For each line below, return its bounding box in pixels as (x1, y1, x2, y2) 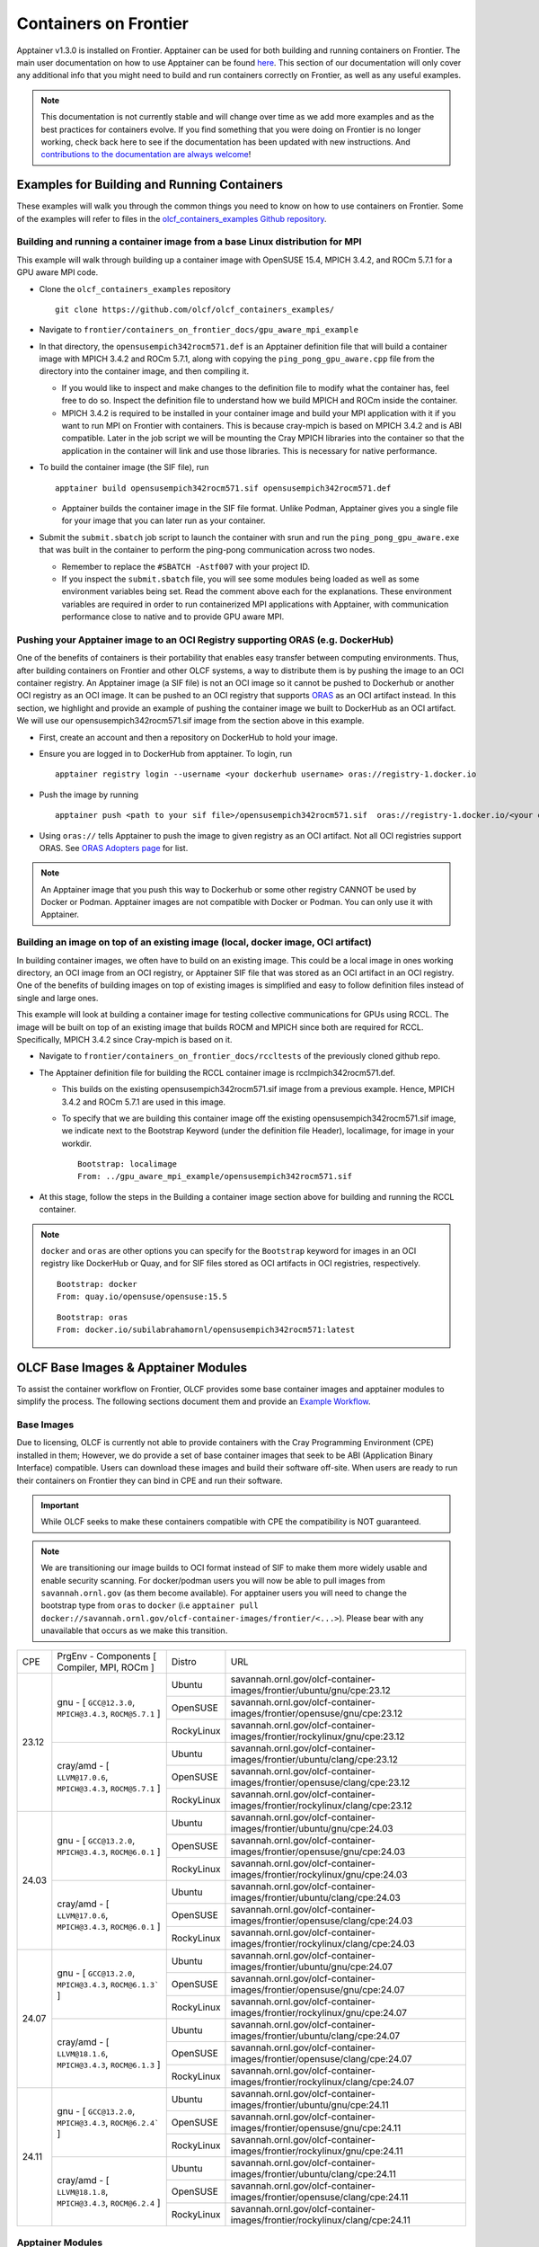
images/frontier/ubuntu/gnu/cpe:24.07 (230, 1960, 393, 1973)
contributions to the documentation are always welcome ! (40, 149, 252, 160)
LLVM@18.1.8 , (57, 2185, 109, 2198)
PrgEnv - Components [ (57, 1649, 157, 1662)
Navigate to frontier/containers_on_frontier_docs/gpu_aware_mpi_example (39, 324, 359, 335)
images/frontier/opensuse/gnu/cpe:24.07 (230, 1983, 405, 1995)
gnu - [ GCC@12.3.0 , (57, 1695, 135, 1708)
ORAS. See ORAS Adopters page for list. (39, 842, 189, 853)
